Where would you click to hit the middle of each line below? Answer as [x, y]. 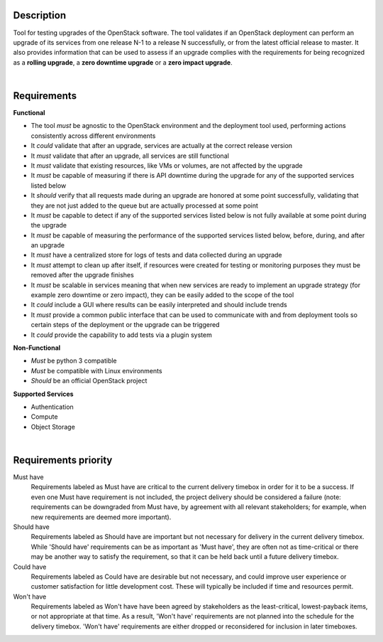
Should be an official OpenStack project [89, 381]
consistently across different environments [93, 136]
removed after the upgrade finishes [82, 275]
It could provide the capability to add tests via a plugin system [121, 335]
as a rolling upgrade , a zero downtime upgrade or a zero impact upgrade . [123, 62]
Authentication [52, 407]
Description [40, 15]
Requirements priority [63, 460]
